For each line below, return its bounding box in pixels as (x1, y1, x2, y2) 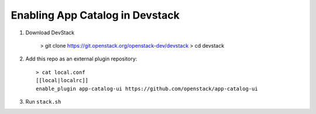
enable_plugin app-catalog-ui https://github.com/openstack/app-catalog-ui (36, 85, 258, 92)
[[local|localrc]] (36, 77, 89, 84)
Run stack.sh (25, 98, 61, 105)
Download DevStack (25, 29, 75, 36)
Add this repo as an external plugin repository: (25, 55, 138, 62)
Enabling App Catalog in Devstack (11, 9, 180, 22)
